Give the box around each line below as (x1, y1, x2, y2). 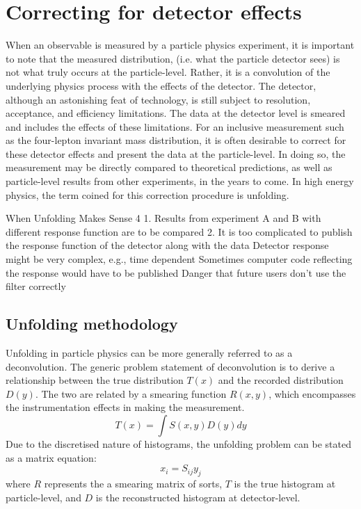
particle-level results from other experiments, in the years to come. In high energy (6, 174, 354, 188)
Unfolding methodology (6, 313, 178, 334)
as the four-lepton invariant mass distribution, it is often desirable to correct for (6, 133, 346, 147)
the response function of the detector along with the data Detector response (6, 238, 329, 252)
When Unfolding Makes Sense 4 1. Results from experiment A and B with (6, 211, 321, 225)
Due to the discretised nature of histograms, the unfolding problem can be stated (6, 436, 351, 451)
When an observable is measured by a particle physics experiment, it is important (6, 38, 355, 52)
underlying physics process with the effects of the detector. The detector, (6, 78, 316, 92)
